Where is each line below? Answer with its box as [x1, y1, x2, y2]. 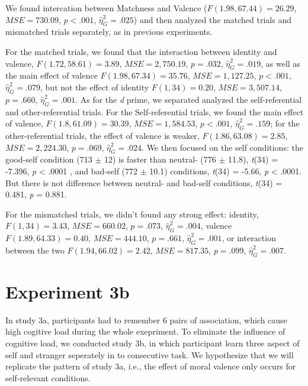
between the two [5, 244, 65, 256]
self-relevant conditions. [5, 371, 91, 384]
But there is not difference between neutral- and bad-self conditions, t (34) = [5, 176, 283, 189]
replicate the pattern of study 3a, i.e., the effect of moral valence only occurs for [5, 360, 296, 372]
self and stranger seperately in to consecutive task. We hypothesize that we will [5, 348, 294, 361]
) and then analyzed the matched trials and [133, 13, 291, 25]
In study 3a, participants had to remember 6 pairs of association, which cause [5, 313, 287, 326]
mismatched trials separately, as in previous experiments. [5, 25, 213, 38]
